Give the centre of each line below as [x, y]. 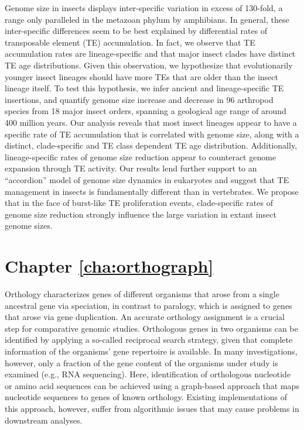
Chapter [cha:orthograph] [109, 266]
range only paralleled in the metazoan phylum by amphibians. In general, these [147, 19]
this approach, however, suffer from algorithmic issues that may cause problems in [152, 408]
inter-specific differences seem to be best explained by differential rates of [136, 31]
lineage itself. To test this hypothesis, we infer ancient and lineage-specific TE [144, 88]
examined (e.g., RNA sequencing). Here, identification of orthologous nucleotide [148, 374]
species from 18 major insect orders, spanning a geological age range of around [146, 111]
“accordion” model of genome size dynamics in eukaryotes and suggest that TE [147, 179]
